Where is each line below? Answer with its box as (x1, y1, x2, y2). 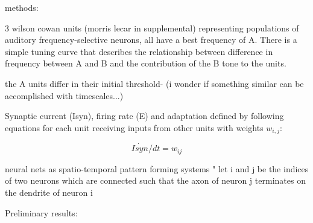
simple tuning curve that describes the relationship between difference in (5, 45, 273, 57)
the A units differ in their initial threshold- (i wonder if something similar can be (5, 77, 304, 89)
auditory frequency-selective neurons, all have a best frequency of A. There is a (5, 33, 297, 46)
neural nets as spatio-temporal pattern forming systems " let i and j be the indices (5, 162, 309, 175)
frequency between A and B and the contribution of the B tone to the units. (5, 57, 286, 69)
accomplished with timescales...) (5, 89, 124, 102)
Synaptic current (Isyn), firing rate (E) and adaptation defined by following (5, 109, 284, 122)
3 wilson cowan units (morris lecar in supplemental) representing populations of (5, 21, 299, 34)
